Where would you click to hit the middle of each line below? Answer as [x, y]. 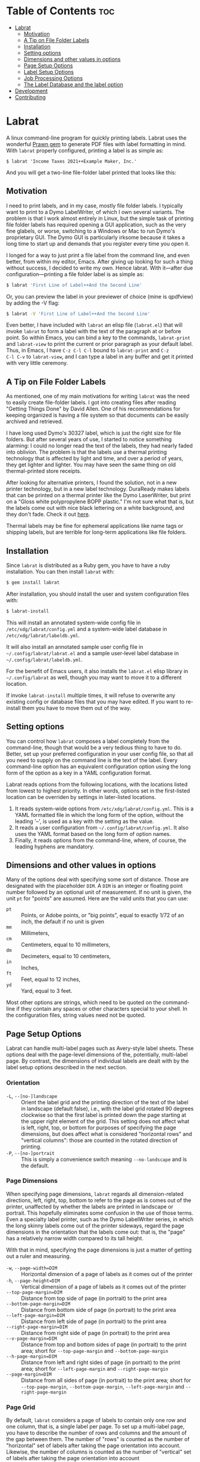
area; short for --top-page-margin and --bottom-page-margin [95, 1351]
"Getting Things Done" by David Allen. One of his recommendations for [93, 409]
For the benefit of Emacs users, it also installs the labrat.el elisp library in [97, 671]
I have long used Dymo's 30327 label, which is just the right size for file [94, 433]
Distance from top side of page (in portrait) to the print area [94, 1298]
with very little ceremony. [37, 363]
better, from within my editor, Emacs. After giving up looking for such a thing [100, 261]
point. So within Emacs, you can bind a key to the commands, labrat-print [98, 337]
